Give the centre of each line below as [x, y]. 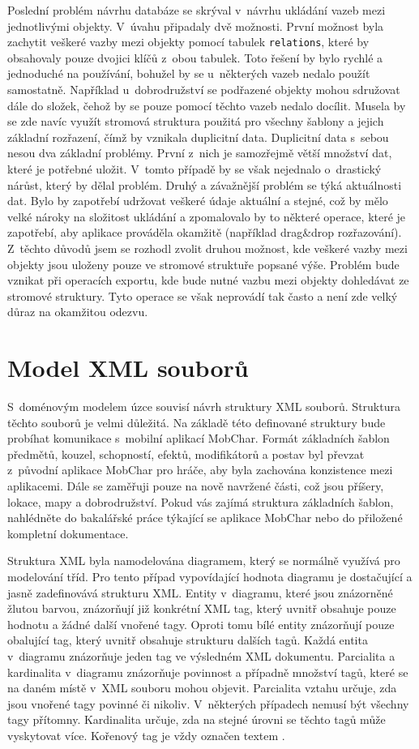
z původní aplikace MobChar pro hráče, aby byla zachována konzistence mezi [200, 470]
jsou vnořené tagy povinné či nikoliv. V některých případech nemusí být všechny [208, 703]
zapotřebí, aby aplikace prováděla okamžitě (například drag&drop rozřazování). [205, 232]
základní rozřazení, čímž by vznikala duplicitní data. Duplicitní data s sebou [198, 137]
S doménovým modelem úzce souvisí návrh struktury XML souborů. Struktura [204, 407]
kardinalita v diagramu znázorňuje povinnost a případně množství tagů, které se [208, 672]
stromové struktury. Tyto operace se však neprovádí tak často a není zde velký [203, 295]
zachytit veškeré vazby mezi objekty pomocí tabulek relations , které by [188, 42]
